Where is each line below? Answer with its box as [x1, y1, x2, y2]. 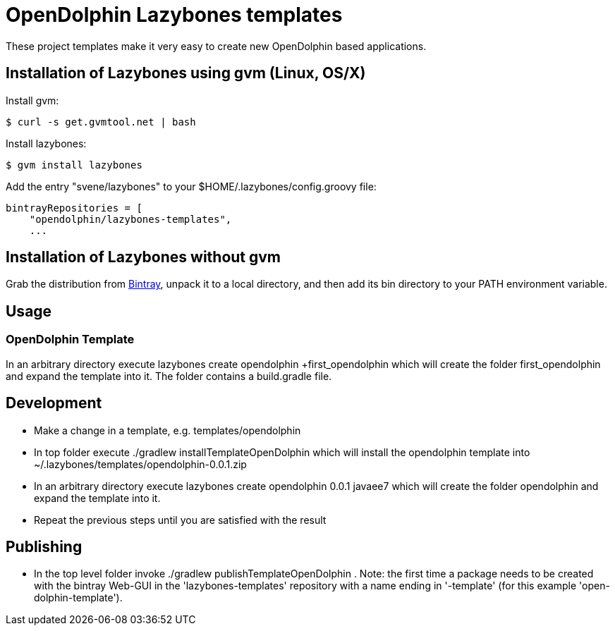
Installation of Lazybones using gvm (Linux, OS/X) [6, 64, 366, 82]
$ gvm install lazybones [6, 159, 142, 171]
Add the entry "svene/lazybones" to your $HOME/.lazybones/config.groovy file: [6, 180, 377, 192]
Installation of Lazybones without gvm [6, 248, 281, 267]
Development [6, 394, 102, 412]
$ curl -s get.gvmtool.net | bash [6, 116, 196, 128]
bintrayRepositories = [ [6, 202, 142, 214]
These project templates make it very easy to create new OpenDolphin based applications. [6, 39, 427, 52]
